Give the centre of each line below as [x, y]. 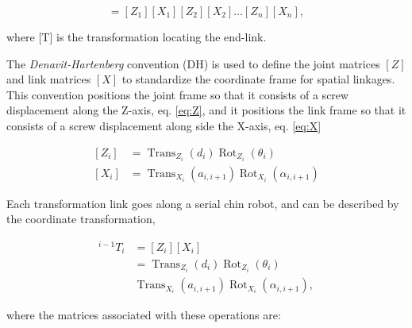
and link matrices [49, 79]
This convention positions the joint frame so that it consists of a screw [178, 94]
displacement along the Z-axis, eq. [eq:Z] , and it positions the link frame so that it [206, 110]
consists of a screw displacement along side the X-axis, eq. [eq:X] [164, 125]
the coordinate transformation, [81, 219]
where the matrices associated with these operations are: [144, 315]
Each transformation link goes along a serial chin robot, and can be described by [203, 203]
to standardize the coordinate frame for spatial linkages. [258, 79]
